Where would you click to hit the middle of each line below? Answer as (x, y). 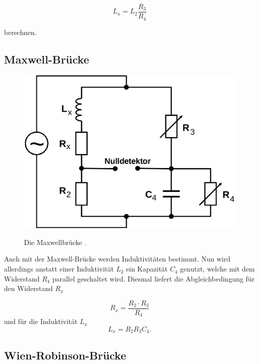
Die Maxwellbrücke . (55, 242)
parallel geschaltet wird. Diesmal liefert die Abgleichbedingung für (153, 278)
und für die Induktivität (41, 321)
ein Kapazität (147, 269)
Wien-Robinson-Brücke (65, 355)
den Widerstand (28, 288)
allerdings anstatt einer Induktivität (59, 269)
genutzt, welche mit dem (217, 269)
